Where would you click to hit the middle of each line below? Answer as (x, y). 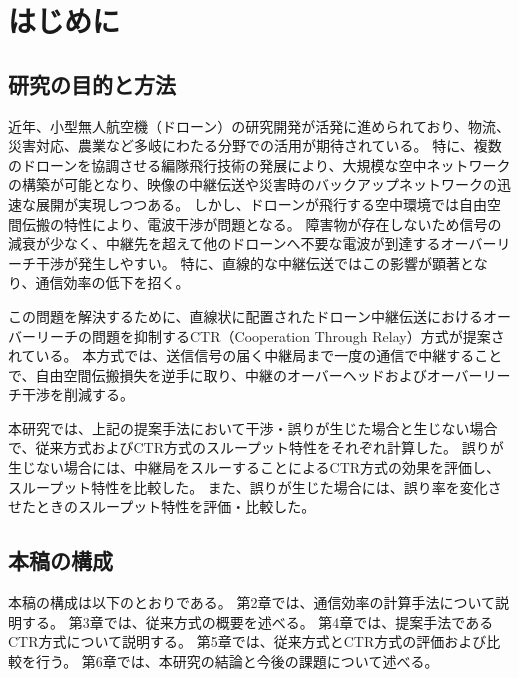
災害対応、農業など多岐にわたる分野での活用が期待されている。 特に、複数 (255, 145)
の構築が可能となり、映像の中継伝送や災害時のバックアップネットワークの (253, 184)
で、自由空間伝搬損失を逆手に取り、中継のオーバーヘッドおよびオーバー (245, 374)
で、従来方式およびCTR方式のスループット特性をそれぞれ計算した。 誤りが (256, 447)
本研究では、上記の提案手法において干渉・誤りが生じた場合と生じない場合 (253, 427)
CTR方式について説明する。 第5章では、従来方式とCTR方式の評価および (247, 641)
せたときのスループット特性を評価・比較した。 (162, 506)
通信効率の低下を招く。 (112, 282)
